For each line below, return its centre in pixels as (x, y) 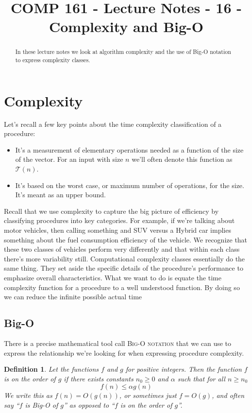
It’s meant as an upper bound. (60, 195)
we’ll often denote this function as (182, 159)
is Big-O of (42, 404)
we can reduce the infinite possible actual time (73, 297)
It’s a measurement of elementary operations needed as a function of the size (129, 149)
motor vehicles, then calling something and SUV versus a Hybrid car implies (118, 230)
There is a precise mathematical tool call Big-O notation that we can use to (118, 343)
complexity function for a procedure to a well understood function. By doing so (122, 287)
